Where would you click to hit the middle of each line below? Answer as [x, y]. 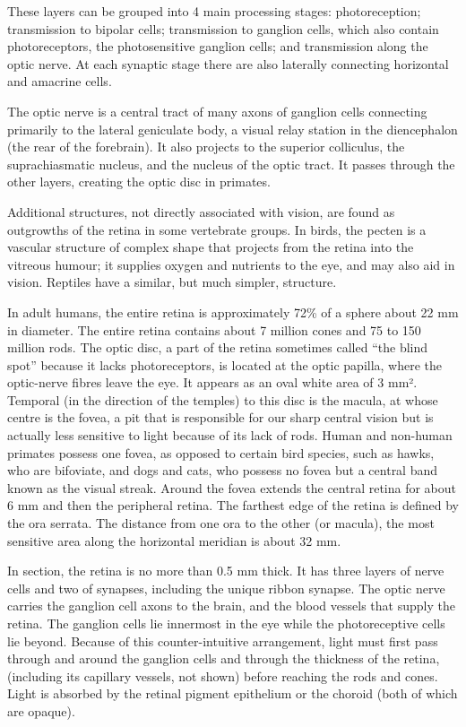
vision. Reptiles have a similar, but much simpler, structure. [172, 282]
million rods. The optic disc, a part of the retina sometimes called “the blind [218, 347]
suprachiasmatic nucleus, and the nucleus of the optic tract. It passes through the [231, 164]
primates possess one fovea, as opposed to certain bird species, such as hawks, [221, 452]
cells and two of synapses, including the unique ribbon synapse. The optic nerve [226, 588]
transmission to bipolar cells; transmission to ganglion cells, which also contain [223, 28]
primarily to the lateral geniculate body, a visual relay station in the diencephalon [233, 129]
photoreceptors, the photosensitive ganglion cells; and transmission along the [218, 46]
